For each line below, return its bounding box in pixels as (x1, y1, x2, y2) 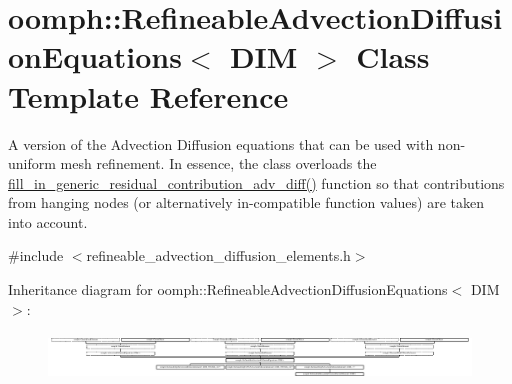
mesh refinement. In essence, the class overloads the (60, 153, 377, 174)
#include (8, 245, 64, 266)
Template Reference (8, 75, 289, 116)
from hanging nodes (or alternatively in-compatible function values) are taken (8, 192, 484, 213)
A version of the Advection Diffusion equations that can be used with (8, 133, 434, 154)
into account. (8, 211, 88, 232)
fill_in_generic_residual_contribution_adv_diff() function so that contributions (8, 172, 505, 193)
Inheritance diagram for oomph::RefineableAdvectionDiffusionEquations (8, 279, 448, 300)
